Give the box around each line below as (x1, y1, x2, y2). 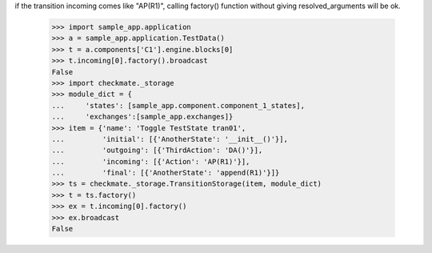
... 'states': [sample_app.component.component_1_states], (51, 101, 306, 110)
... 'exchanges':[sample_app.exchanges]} (51, 112, 234, 122)
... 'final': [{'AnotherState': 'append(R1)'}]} (51, 168, 280, 178)
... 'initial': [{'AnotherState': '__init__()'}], (51, 135, 288, 143)
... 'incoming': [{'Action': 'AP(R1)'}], (51, 157, 250, 166)
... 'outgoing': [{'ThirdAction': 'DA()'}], (51, 146, 263, 155)
